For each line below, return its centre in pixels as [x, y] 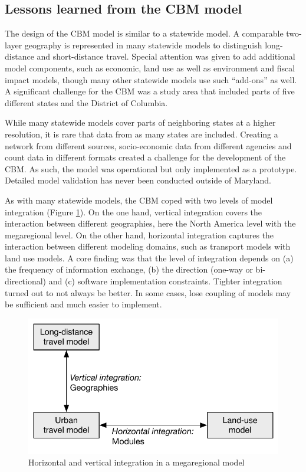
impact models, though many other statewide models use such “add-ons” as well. [151, 79]
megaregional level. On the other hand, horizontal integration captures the [139, 235]
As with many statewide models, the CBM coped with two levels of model [139, 200]
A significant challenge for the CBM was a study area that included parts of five [150, 91]
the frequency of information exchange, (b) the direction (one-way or [129, 269]
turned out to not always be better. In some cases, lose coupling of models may [148, 292]
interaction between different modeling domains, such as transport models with [148, 246]
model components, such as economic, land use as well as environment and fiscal [150, 68]
